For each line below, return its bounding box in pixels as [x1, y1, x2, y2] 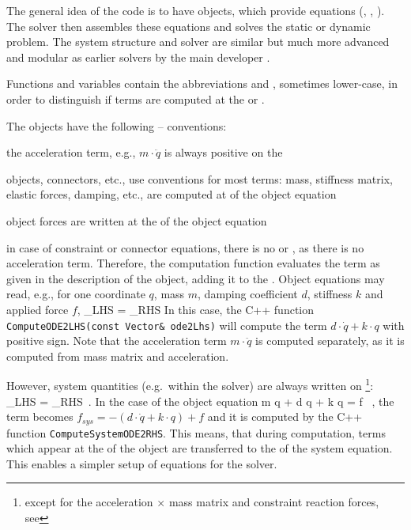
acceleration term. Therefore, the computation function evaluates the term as [6, 255, 380, 271]
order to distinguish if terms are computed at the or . [6, 90, 265, 107]
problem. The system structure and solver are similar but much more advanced [6, 33, 390, 50]
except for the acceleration [25, 494, 153, 510]
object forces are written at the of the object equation [6, 212, 267, 229]
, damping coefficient [198, 286, 298, 302]
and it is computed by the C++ [207, 408, 363, 425]
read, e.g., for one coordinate [6, 286, 145, 302]
